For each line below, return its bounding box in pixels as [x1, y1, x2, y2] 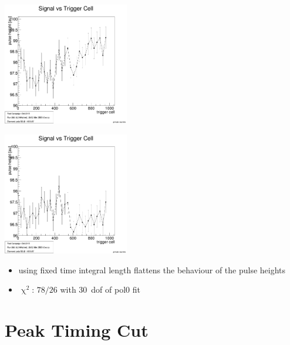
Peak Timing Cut [5, 318, 149, 342]
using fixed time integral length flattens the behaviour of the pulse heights [18, 263, 286, 276]
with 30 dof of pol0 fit [60, 283, 140, 296]
